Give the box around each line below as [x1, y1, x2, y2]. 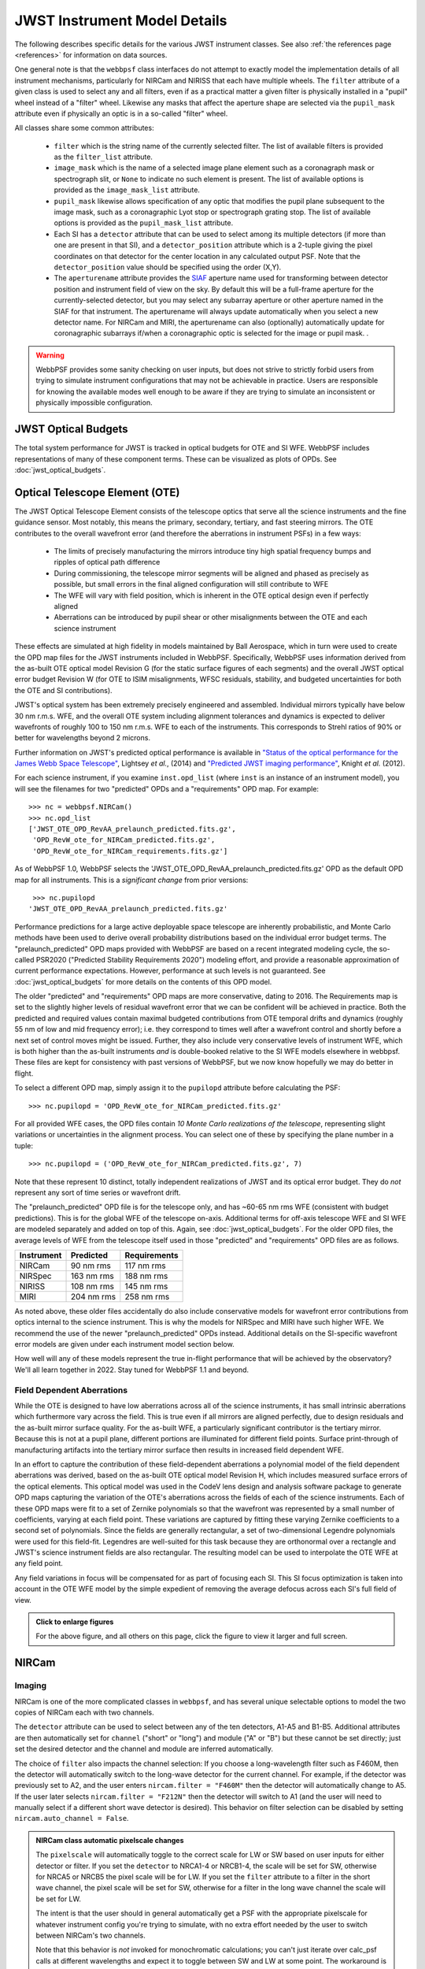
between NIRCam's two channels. [35, 1930, 146, 1940]
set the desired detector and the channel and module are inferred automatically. [14, 1745, 274, 1754]
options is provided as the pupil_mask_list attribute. [54, 218, 234, 228]
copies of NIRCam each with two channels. [14, 1708, 154, 1717]
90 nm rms [70, 1260, 112, 1271]
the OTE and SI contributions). [14, 685, 113, 695]
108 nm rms [70, 1281, 114, 1292]
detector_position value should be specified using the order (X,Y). [54, 262, 282, 272]
